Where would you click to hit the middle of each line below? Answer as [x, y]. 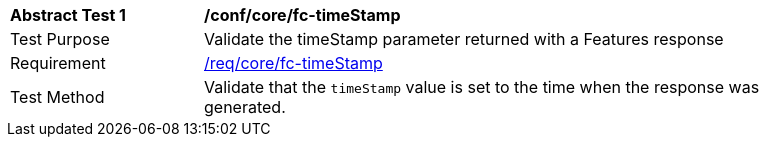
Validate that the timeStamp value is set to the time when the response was [482, 87]
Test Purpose [60, 39]
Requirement [58, 63]
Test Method [57, 97]
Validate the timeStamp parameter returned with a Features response [464, 39]
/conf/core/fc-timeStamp [302, 15]
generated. [245, 107]
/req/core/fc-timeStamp [293, 63]
